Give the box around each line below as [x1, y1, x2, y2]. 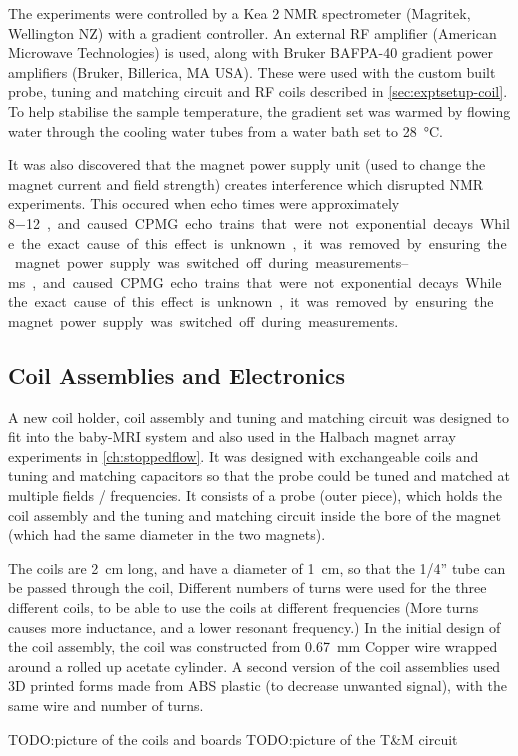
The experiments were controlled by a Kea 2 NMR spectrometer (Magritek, [8, 3, 471, 23]
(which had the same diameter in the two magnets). [8, 524, 326, 545]
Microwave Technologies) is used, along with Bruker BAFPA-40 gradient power [8, 42, 493, 63]
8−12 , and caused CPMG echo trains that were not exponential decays [8, 212, 473, 233]
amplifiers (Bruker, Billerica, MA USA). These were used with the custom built [8, 61, 496, 82]
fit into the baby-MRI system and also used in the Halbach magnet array [8, 426, 456, 447]
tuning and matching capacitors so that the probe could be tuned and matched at [8, 465, 510, 486]
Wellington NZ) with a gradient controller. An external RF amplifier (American [8, 22, 497, 43]
